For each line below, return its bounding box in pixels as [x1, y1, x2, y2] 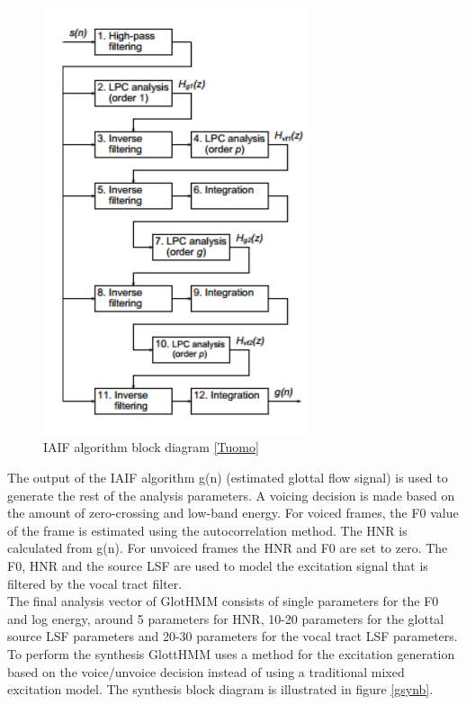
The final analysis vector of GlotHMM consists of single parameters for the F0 [7, 592, 439, 610]
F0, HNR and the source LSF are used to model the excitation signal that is [7, 556, 428, 575]
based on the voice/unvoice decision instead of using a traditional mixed [7, 662, 405, 681]
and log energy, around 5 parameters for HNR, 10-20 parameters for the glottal [7, 609, 444, 628]
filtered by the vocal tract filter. [7, 574, 183, 592]
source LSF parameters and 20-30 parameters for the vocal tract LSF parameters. [7, 627, 458, 646]
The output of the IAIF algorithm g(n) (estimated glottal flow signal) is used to [7, 468, 448, 487]
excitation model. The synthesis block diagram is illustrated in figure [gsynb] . [7, 680, 434, 699]
